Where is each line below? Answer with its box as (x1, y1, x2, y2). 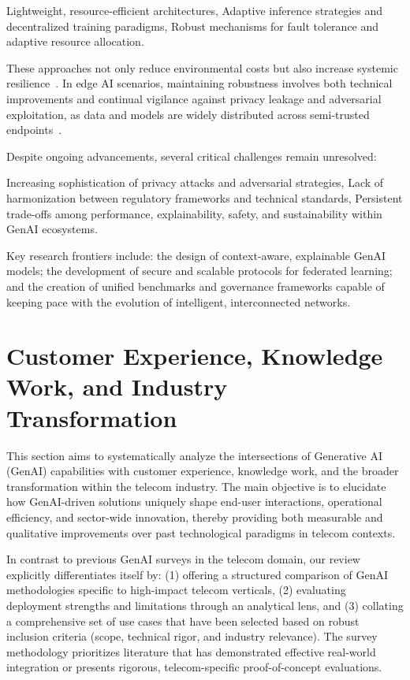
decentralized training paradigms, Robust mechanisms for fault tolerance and (6, 17, 379, 34)
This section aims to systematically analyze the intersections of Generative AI (6, 447, 383, 463)
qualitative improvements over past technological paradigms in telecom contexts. (6, 524, 396, 541)
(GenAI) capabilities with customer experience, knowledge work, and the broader (6, 463, 399, 479)
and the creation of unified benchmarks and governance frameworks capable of (6, 277, 385, 294)
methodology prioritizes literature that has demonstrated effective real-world (6, 643, 376, 660)
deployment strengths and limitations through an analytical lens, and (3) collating (6, 596, 404, 613)
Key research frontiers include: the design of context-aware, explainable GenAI (6, 247, 386, 263)
